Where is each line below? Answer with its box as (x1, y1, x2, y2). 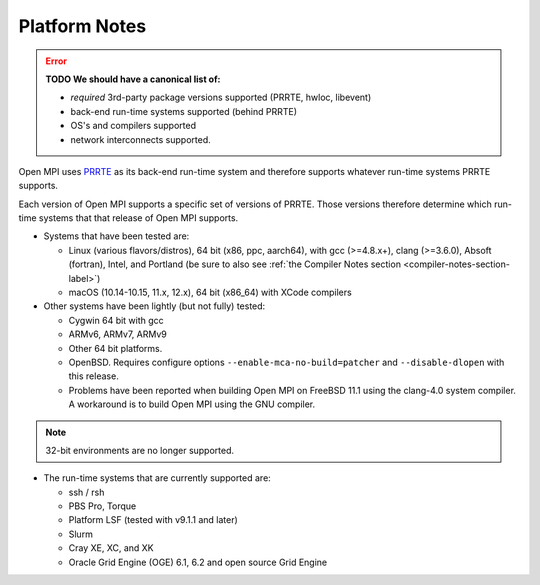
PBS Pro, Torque (68, 500, 137, 512)
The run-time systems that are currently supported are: (43, 472, 272, 484)
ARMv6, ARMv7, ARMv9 (68, 328, 167, 340)
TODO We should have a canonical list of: (45, 73, 221, 85)
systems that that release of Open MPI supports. (38, 212, 239, 224)
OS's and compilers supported (70, 120, 197, 132)
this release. (68, 370, 119, 382)
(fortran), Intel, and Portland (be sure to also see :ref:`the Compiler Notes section (68, 258, 402, 270)
